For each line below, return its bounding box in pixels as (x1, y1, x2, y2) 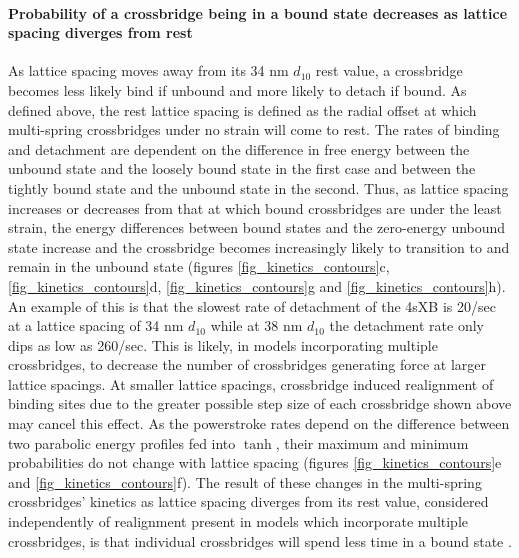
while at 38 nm (210, 315, 303, 336)
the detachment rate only (329, 315, 485, 336)
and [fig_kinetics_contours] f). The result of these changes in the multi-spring (8, 471, 482, 492)
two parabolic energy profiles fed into (8, 432, 236, 453)
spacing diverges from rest (8, 22, 193, 43)
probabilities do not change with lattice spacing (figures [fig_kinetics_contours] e (8, 452, 502, 473)
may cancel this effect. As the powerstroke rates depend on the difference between (8, 413, 510, 434)
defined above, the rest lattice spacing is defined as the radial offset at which (8, 99, 477, 120)
